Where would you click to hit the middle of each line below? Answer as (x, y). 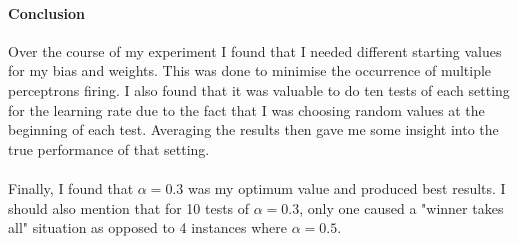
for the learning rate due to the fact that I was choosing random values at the (246, 109)
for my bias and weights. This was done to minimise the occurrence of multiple (250, 70)
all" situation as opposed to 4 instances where (148, 227)
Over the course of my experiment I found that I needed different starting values (255, 50)
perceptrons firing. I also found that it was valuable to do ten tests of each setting (259, 89)
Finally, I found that (71, 187)
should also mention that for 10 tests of (129, 207)
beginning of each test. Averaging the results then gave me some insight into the (253, 129)
